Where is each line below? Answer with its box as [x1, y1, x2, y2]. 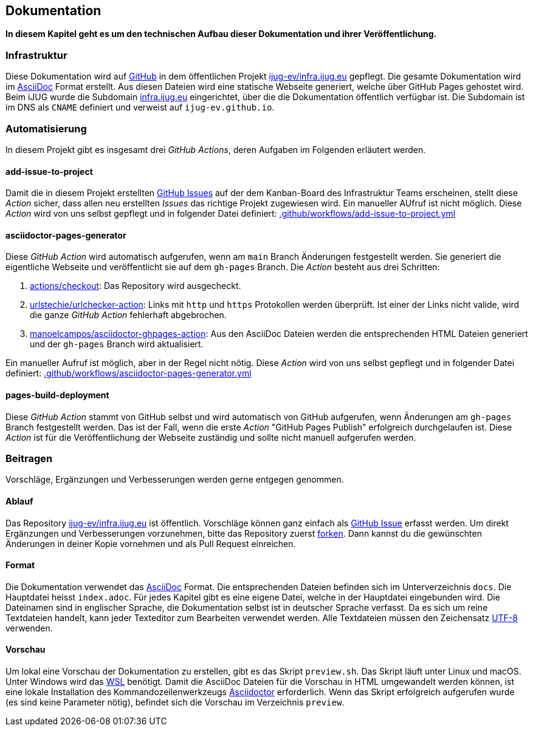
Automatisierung [5, 122, 87, 135]
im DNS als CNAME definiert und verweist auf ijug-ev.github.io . [5, 102, 275, 113]
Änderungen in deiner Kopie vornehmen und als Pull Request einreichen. [5, 538, 296, 549]
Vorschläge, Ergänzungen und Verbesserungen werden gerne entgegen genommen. [5, 474, 344, 485]
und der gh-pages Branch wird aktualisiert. [30, 339, 204, 350]
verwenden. [5, 622, 53, 633]
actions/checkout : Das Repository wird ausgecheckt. [30, 280, 241, 291]
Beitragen [5, 452, 53, 464]
